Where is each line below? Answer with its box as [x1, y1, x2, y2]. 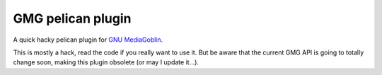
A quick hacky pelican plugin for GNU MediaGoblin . [13, 35, 163, 44]
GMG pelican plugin [13, 11, 132, 26]
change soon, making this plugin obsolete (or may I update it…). [13, 58, 199, 67]
